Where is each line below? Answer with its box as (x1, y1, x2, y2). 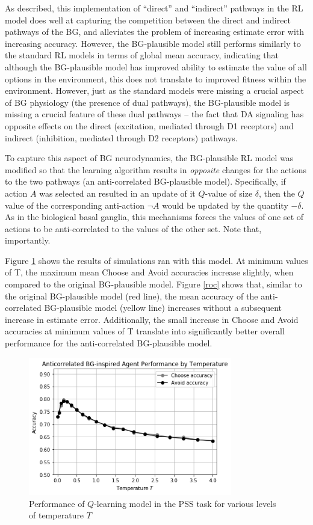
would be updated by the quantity (162, 198, 288, 211)
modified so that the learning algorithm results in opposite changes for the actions (5, 163, 307, 176)
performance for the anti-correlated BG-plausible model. (5, 337, 212, 349)
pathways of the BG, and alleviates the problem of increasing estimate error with (5, 25, 304, 38)
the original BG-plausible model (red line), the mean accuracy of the (5, 289, 258, 302)
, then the (259, 186, 295, 199)
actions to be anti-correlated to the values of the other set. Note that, (5, 222, 262, 235)
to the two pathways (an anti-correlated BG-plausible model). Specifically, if (5, 175, 286, 188)
